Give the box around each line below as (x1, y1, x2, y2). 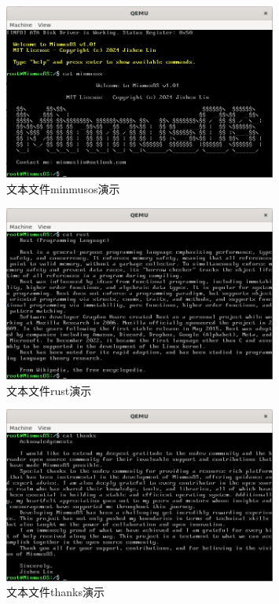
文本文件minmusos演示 (6, 181, 120, 197)
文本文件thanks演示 (6, 584, 105, 600)
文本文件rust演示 (6, 382, 92, 398)
